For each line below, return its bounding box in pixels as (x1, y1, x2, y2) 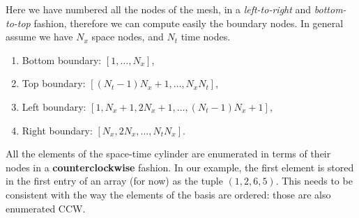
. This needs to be (275, 173, 353, 188)
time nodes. (181, 29, 231, 44)
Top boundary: (22, 76, 86, 91)
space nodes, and (91, 29, 164, 44)
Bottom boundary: (22, 52, 102, 67)
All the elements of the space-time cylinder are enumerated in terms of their (6, 146, 331, 161)
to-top (6, 15, 31, 30)
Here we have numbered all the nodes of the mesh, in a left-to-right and (6, 2, 312, 16)
